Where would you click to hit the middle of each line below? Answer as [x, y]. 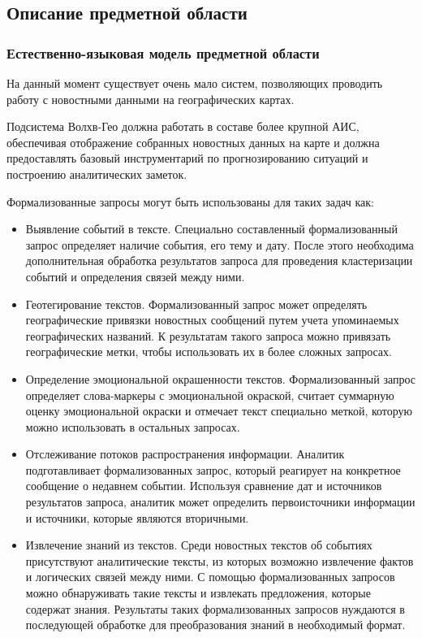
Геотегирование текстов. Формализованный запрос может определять [196, 304]
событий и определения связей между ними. [135, 276]
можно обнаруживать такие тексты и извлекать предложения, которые [198, 593]
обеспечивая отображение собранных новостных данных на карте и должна [193, 142]
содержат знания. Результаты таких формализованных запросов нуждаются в [215, 608]
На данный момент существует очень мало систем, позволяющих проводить [195, 83]
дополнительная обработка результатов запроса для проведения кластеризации [219, 260]
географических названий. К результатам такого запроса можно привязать [208, 335]
